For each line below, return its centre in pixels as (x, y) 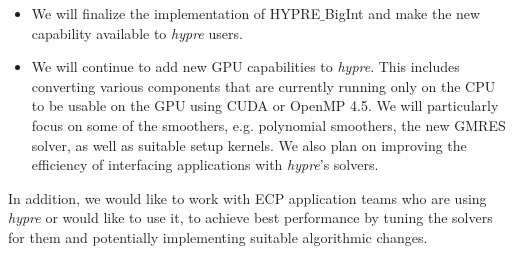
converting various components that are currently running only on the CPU (263, 85)
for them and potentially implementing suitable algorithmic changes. (218, 236)
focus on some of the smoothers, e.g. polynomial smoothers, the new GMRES (268, 124)
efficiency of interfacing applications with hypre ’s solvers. (205, 164)
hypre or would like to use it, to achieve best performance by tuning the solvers (250, 217)
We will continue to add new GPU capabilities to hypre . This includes (245, 66)
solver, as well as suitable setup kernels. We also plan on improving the (249, 144)
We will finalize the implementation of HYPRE (176, 13)
